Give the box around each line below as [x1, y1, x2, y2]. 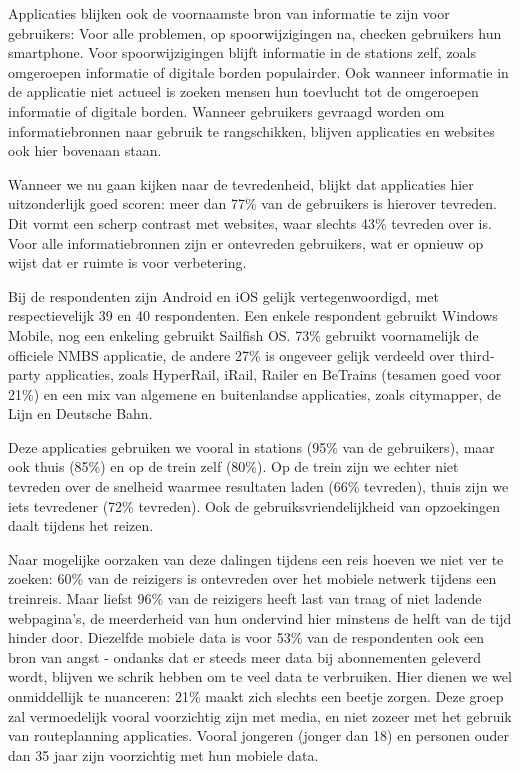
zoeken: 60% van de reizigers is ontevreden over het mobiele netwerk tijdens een [8, 568, 497, 589]
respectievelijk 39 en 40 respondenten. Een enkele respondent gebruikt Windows [8, 305, 498, 326]
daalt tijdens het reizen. [8, 515, 154, 536]
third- [459, 344, 495, 365]
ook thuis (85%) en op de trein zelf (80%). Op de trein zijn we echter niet [8, 456, 459, 477]
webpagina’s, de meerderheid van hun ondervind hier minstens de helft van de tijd [8, 607, 512, 628]
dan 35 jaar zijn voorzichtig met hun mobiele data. [8, 744, 319, 765]
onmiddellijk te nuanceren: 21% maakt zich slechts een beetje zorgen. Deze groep [8, 686, 504, 706]
